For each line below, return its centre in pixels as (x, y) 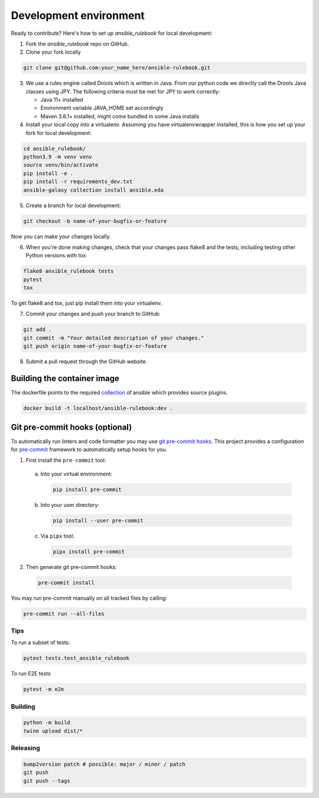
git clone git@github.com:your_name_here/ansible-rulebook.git (117, 68)
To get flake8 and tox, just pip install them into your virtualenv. (87, 303)
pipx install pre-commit (89, 551)
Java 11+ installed (62, 100)
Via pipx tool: (58, 536)
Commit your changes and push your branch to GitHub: (93, 314)
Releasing (26, 748)
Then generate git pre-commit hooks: (71, 567)
